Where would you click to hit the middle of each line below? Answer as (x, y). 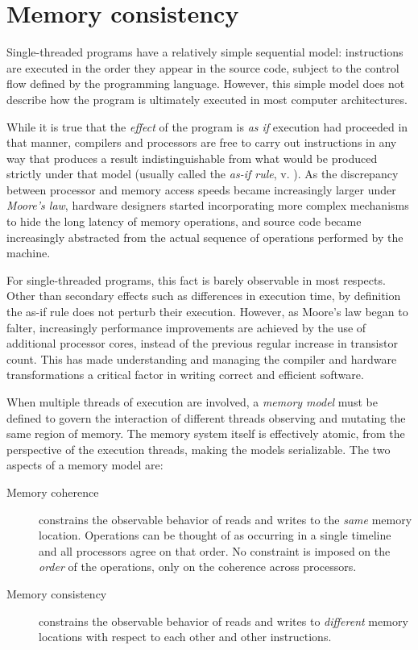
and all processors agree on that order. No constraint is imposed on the (215, 550)
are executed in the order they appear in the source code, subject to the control (203, 67)
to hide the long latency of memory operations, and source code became (184, 221)
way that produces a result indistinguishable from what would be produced (192, 158)
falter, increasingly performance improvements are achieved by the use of (186, 327)
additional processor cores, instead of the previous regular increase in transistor (202, 343)
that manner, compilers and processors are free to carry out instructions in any (202, 142)
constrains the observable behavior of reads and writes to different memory (223, 621)
